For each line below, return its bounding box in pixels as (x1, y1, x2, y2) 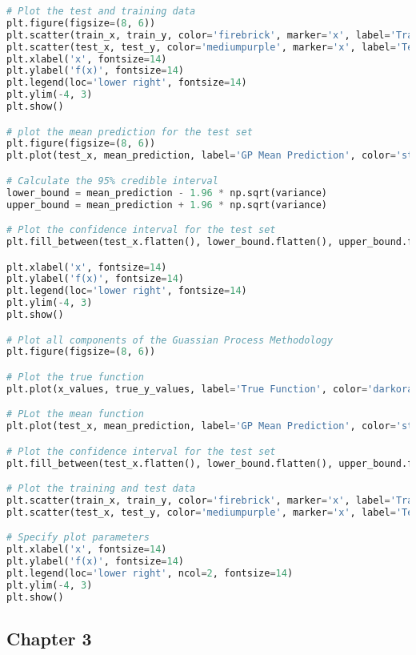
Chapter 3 (6, 626, 92, 651)
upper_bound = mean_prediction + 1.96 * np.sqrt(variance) (6, 199, 327, 211)
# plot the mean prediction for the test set (6, 126, 253, 138)
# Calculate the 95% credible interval (6, 175, 218, 187)
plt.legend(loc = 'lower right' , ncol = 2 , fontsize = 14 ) (6, 568, 294, 580)
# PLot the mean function (6, 408, 144, 420)
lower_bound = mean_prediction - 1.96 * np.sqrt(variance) (6, 187, 327, 199)
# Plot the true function (6, 371, 144, 383)
